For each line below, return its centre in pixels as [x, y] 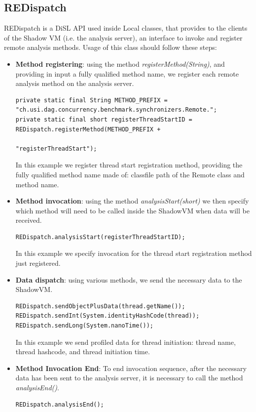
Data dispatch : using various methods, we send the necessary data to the [129, 279]
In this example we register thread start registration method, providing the [129, 165]
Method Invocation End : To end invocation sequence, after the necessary [131, 368]
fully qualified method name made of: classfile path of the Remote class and [130, 174]
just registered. [38, 263]
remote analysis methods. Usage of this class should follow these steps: [110, 47]
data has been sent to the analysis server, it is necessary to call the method [129, 378]
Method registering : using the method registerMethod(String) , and [120, 63]
